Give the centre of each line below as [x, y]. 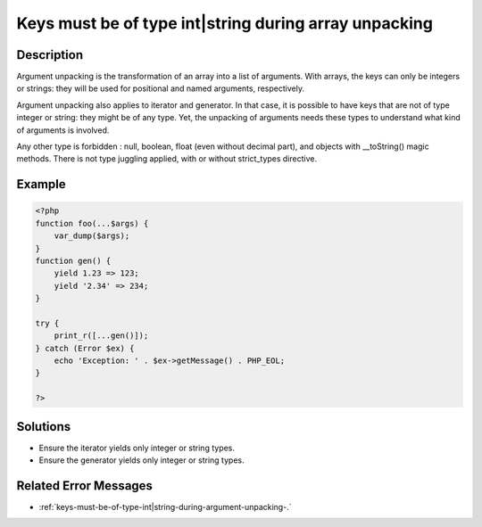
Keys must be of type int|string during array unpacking [224, 23]
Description [50, 55]
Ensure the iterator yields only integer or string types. [137, 448]
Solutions [44, 427]
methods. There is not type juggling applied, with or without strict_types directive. [167, 159]
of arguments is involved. [63, 130]
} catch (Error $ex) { [85, 348]
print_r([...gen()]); [101, 336]
